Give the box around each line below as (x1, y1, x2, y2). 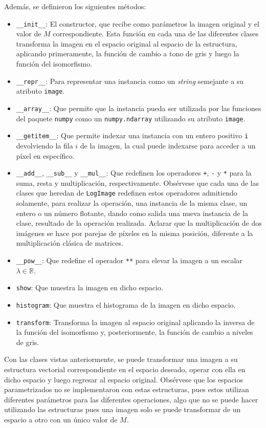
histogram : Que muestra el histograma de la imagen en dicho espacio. (16, 299, 236, 310)
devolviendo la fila (16, 140, 73, 151)
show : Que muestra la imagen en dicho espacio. (16, 282, 163, 293)
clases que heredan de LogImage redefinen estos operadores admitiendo (16, 187, 237, 198)
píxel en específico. (16, 150, 75, 161)
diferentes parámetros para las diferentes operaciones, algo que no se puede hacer (4, 394, 258, 404)
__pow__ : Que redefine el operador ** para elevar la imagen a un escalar (16, 254, 242, 265)
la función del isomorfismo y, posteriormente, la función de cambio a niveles (16, 327, 253, 337)
